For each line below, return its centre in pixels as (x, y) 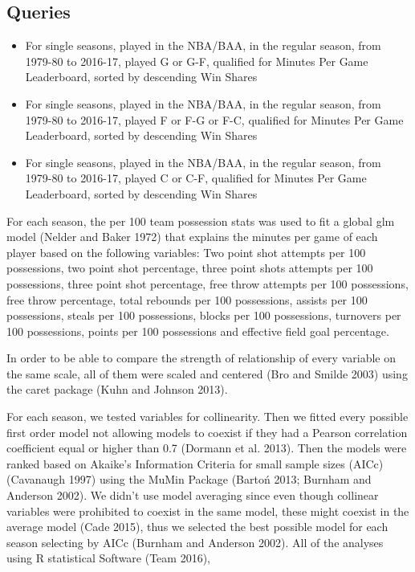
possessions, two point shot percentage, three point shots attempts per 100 (190, 268)
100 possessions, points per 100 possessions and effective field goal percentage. (198, 331)
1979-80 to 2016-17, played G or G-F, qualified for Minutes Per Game (197, 61)
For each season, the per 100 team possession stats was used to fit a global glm (201, 221)
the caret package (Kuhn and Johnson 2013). (117, 389)
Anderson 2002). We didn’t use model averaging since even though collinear (193, 495)
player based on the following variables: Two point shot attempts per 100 (186, 252)
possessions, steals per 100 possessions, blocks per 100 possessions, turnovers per (204, 315)
